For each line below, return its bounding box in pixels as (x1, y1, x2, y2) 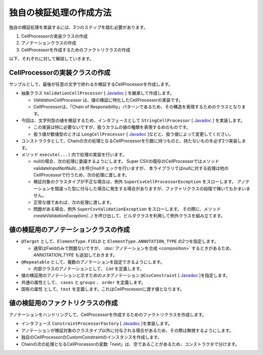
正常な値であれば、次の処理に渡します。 (33, 199, 114, 205)
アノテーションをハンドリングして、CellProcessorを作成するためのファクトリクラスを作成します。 (9, 312, 207, 318)
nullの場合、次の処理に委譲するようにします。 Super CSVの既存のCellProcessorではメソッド (33, 158, 220, 164)
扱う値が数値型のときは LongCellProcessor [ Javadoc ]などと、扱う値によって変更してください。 (33, 131, 234, 137)
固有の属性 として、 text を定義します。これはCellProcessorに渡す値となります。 (21, 286, 185, 292)
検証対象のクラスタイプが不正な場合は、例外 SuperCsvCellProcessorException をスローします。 (33, 179, 236, 185)
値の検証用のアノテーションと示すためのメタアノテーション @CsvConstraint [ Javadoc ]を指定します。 (21, 273, 230, 279)
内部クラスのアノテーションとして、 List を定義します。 (33, 265, 144, 271)
